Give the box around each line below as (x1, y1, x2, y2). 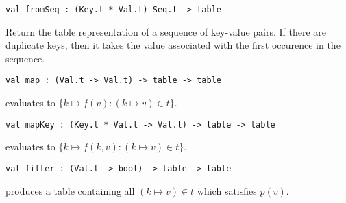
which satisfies (197, 183, 257, 198)
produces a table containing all (5, 183, 135, 198)
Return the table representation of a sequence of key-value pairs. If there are (5, 24, 327, 38)
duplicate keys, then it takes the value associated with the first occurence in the (5, 38, 341, 52)
